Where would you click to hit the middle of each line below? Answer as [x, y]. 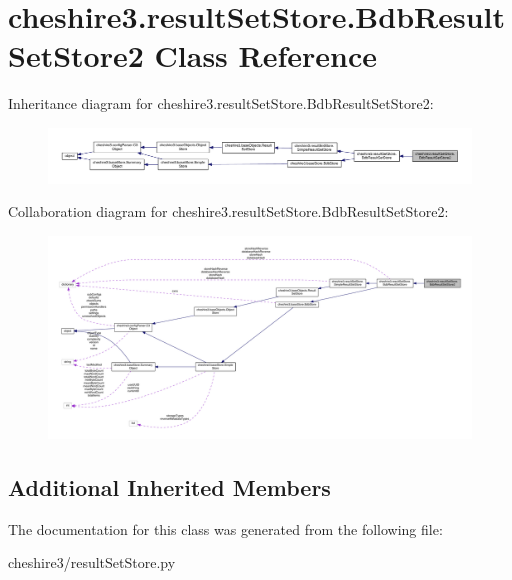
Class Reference [266, 55]
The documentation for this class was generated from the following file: [225, 528]
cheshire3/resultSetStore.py [92, 562]
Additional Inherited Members [169, 486]
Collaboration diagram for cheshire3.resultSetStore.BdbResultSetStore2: [228, 211]
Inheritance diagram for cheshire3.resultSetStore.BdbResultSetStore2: [221, 103]
